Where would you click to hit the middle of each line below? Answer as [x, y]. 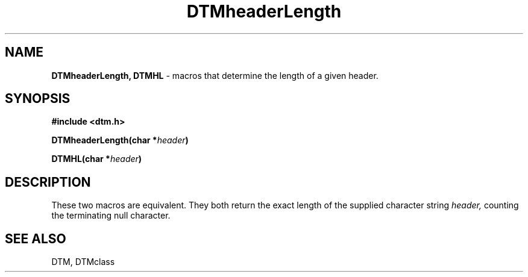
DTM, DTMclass [83, 262]
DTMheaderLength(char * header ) [120, 140]
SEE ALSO [36, 238]
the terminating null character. [111, 216]
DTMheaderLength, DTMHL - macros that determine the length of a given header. [215, 75]
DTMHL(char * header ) [97, 159]
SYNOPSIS [38, 99]
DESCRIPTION [48, 182]
